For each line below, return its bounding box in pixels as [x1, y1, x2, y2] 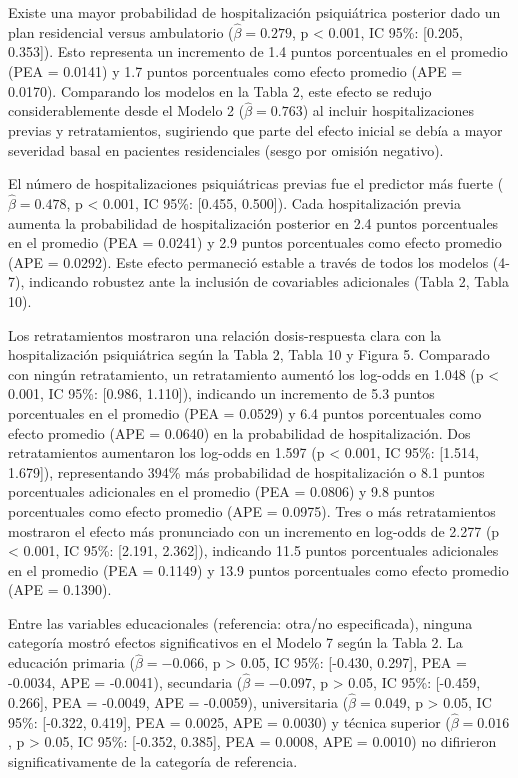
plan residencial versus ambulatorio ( [8, 21, 234, 42]
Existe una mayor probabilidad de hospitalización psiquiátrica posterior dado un [8, 2, 501, 22]
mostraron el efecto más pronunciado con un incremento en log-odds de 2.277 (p [8, 520, 500, 541]
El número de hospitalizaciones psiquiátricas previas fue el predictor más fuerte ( [8, 173, 504, 194]
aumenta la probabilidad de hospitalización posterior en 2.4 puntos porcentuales [8, 212, 499, 233]
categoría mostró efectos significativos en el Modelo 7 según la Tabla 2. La [8, 632, 463, 653]
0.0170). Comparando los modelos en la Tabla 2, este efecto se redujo [8, 80, 432, 101]
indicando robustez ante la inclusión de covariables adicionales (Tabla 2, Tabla [28, 271, 509, 292]
